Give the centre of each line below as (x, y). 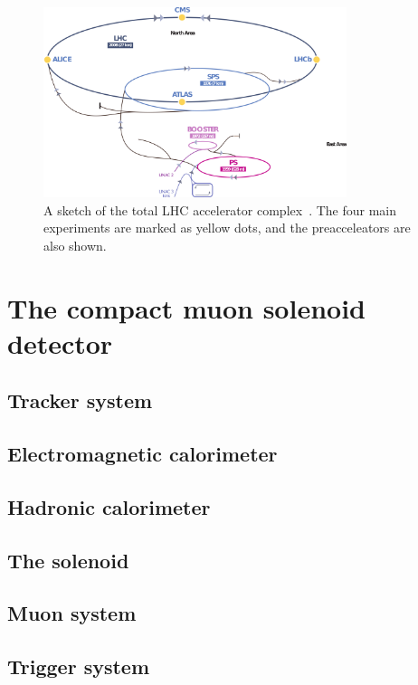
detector (60, 342)
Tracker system (80, 400)
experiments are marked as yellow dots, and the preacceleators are (227, 228)
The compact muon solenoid (186, 307)
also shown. (75, 245)
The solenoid (68, 560)
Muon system (72, 613)
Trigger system (79, 666)
